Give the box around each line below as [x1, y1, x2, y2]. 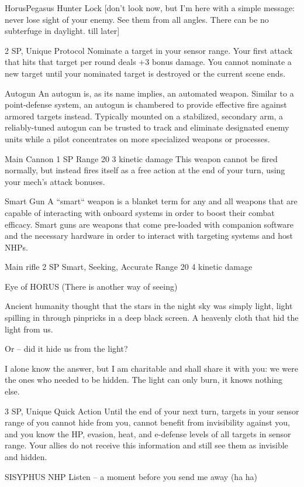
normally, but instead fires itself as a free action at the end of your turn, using [5, 164, 285, 176]
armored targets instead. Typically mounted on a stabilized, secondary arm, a [5, 109, 284, 122]
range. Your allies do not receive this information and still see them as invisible [5, 439, 288, 451]
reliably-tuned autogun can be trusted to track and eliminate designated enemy [5, 121, 289, 133]
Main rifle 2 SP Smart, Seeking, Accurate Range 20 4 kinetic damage [5, 260, 253, 273]
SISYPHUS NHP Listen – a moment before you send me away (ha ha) [5, 470, 258, 482]
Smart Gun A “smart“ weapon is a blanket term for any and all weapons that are [5, 195, 298, 207]
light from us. [5, 323, 53, 335]
